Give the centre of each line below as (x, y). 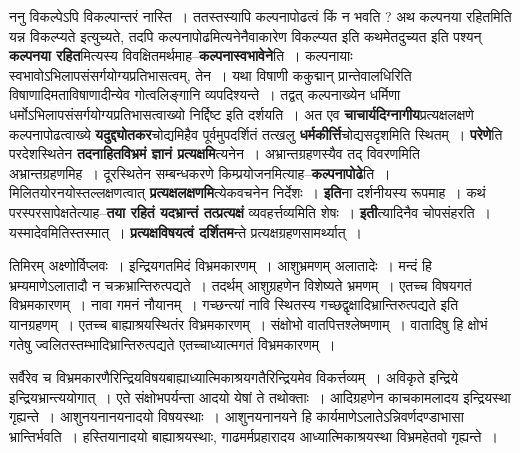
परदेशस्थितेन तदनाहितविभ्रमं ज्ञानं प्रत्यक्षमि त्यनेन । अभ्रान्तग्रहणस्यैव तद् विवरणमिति (214, 153)
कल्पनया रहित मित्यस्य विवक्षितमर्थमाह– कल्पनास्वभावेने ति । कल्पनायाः (181, 55)
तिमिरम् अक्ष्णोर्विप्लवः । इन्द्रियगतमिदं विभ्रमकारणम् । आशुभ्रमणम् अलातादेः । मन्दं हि (220, 265)
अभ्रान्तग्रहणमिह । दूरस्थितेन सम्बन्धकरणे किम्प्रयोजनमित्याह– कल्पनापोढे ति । (200, 172)
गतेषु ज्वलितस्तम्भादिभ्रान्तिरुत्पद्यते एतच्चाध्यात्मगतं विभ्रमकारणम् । (172, 343)
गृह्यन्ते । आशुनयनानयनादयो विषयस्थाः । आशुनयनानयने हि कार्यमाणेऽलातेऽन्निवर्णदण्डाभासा (236, 416)
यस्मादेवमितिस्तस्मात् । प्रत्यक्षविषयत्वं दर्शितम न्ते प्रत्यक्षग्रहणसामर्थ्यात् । (186, 231)
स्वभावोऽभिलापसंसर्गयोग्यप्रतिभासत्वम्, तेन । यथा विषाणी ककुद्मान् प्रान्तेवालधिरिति (210, 74)
